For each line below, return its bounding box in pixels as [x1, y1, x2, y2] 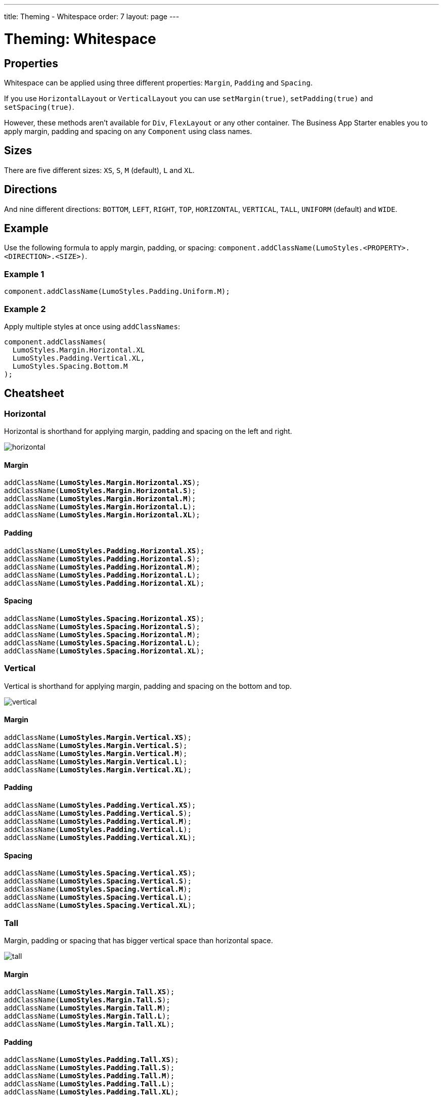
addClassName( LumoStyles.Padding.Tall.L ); [4, 1080, 175, 1088]
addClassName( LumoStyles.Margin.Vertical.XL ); [4, 765, 192, 774]
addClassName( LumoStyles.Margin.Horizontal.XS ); [4, 478, 200, 487]
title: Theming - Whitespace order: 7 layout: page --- [4, 12, 180, 21]
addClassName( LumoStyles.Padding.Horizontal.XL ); [4, 579, 205, 587]
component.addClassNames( [4, 337, 107, 346]
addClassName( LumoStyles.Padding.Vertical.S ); [4, 809, 192, 818]
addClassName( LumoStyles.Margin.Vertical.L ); [4, 757, 188, 766]
